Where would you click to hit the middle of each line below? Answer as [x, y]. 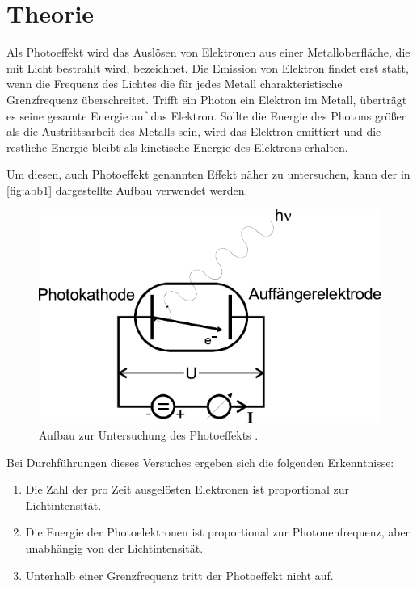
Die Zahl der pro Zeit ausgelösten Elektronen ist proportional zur [187, 489]
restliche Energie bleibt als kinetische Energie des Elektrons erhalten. [177, 147]
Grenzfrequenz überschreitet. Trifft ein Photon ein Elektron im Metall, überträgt [207, 99]
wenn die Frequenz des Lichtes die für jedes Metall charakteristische [175, 84]
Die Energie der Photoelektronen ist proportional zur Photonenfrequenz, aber [218, 532]
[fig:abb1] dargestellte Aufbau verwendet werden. [127, 189]
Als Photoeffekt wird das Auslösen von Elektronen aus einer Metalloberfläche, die [208, 52]
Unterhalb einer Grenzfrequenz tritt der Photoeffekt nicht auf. [179, 575]
